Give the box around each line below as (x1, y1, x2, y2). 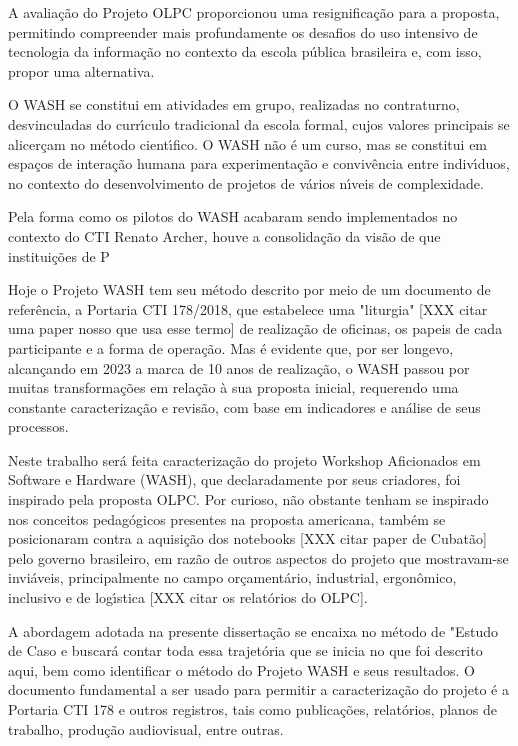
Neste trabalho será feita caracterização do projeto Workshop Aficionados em (8, 449, 481, 470)
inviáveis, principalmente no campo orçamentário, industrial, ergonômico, (8, 567, 457, 588)
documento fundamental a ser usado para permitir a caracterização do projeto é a (8, 679, 509, 700)
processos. (8, 416, 69, 437)
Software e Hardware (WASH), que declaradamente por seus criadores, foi (8, 469, 461, 490)
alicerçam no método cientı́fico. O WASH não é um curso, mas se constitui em (8, 133, 488, 154)
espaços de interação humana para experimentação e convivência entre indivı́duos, (8, 153, 510, 174)
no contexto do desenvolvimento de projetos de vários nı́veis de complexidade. (8, 172, 484, 193)
